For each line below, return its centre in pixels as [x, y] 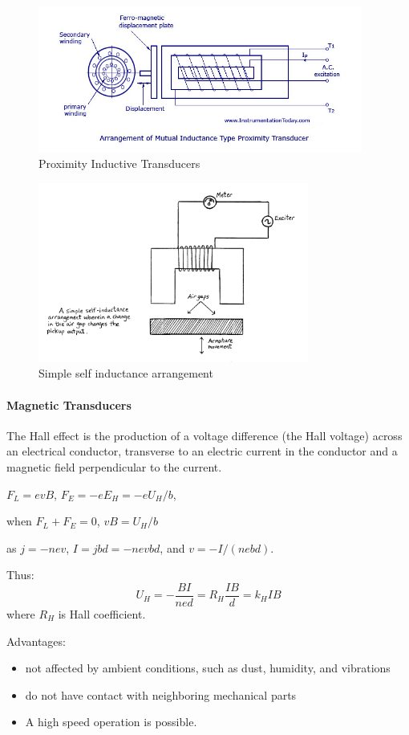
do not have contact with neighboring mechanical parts [161, 694]
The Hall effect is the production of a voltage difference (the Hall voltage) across [204, 435]
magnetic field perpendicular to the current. [114, 467]
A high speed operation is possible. [111, 722]
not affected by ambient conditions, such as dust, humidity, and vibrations [208, 668]
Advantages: [36, 641]
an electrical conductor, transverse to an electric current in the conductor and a [202, 451]
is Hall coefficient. [102, 614]
